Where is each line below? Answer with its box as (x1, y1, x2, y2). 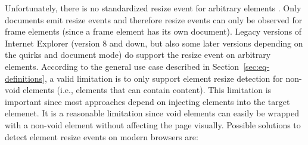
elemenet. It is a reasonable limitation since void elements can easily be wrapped (5, 107, 299, 119)
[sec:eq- (243, 60, 270, 72)
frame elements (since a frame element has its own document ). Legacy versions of (5, 25, 302, 38)
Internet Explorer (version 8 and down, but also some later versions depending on (5, 36, 303, 49)
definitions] (5, 72, 45, 84)
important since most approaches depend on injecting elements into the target (5, 95, 290, 107)
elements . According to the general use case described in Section (5, 60, 239, 72)
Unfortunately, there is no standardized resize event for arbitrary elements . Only (5, 2, 301, 14)
